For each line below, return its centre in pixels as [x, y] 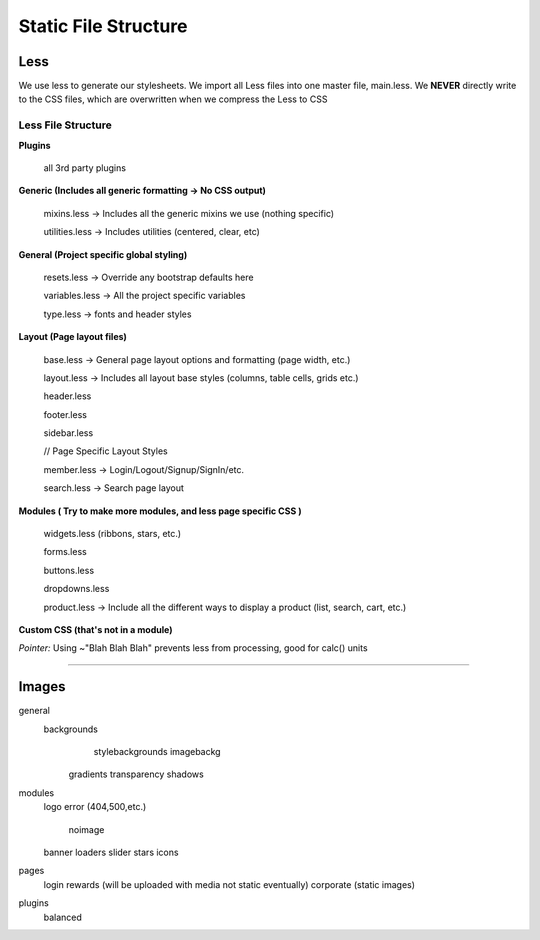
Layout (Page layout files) [72, 337]
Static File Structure [103, 26]
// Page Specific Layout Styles [106, 451]
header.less [67, 396]
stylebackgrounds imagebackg [157, 752]
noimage [86, 829]
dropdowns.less [76, 589]
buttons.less [69, 570]
